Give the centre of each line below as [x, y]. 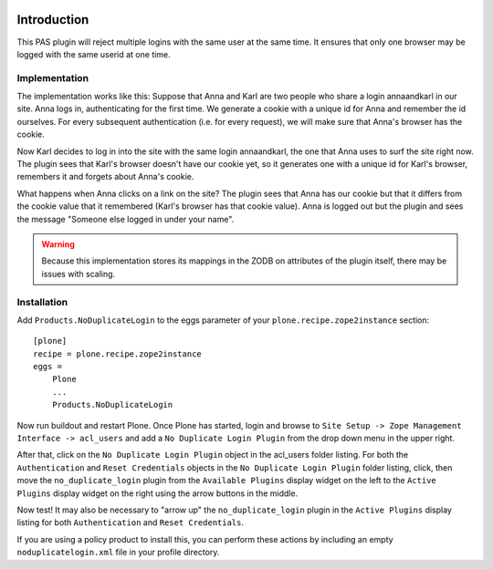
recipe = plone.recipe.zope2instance [118, 354]
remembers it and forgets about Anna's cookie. [105, 177]
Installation [42, 302]
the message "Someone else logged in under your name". [126, 219]
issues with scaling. [79, 274]
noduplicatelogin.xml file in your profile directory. [118, 553]
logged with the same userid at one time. [94, 54]
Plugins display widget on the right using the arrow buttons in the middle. [157, 493]
